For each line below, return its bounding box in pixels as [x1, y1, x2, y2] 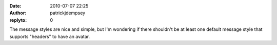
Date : [9, 3, 22, 9]
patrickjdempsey [50, 10, 86, 16]
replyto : [9, 17, 27, 23]
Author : [9, 10, 27, 16]
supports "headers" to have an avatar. [9, 33, 90, 39]
